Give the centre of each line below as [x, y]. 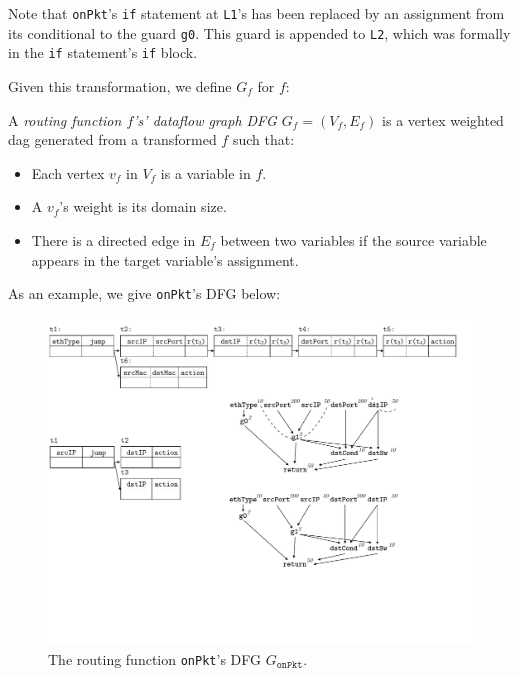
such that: [263, 139]
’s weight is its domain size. [143, 206]
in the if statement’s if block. [103, 52]
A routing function [65, 119]
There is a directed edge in [113, 239]
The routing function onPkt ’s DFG [154, 658]
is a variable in [205, 172]
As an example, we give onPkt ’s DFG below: [144, 293]
